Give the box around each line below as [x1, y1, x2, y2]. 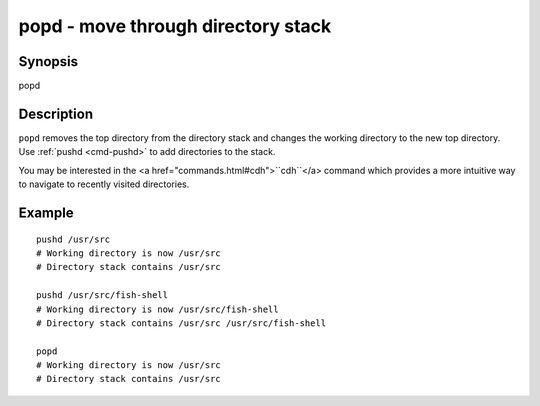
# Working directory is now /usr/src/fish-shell [36, 303, 279, 315]
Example [18, 204, 74, 221]
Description [18, 105, 94, 122]
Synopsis [18, 53, 79, 70]
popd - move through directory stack [18, 15, 332, 37]
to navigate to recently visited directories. [18, 178, 190, 190]
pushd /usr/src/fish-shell [36, 290, 169, 301]
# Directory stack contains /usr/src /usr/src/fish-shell [36, 317, 327, 329]
